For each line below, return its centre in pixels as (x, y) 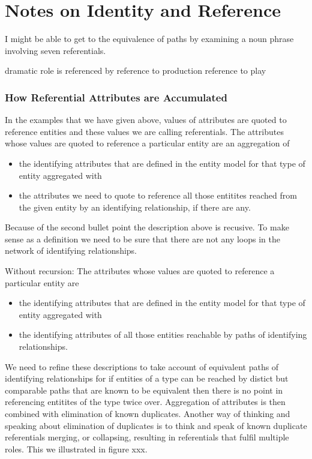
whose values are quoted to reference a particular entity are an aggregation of (147, 143)
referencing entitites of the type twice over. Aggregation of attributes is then (145, 402)
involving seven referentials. (55, 50)
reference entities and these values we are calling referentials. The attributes (144, 131)
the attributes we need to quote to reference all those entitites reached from (158, 195)
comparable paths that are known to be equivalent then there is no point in (144, 390)
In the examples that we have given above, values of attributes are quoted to (146, 120)
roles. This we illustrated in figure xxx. (76, 448)
